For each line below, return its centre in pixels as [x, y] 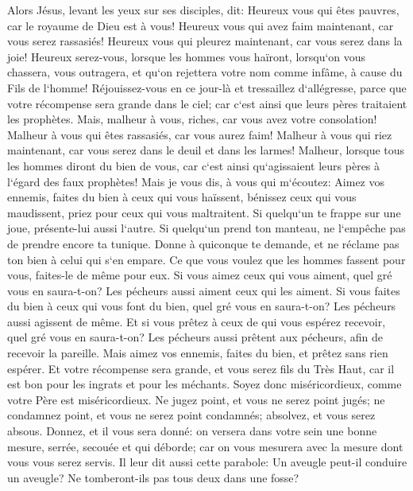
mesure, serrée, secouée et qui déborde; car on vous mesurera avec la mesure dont [205, 446]
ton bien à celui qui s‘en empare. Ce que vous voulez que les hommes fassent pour [206, 259]
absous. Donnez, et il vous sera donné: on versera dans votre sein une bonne [192, 431]
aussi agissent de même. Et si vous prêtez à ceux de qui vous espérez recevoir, [197, 321]
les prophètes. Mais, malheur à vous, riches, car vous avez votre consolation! [192, 119]
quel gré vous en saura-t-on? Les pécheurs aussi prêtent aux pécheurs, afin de [195, 337]
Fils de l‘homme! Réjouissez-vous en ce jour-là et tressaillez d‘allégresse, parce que [207, 87]
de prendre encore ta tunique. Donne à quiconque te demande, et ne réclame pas [203, 243]
